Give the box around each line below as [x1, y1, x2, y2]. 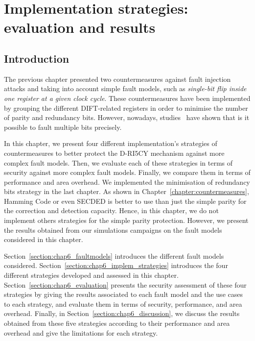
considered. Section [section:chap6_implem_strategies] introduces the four [4, 260, 228, 270]
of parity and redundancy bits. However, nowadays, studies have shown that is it [4, 112, 250, 122]
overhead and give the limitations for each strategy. [4, 327, 158, 338]
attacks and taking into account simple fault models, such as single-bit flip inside [4, 83, 247, 94]
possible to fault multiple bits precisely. [4, 122, 122, 132]
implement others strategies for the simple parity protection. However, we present [4, 215, 249, 225]
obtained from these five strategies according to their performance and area [4, 318, 230, 328]
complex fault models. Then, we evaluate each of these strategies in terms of [4, 157, 233, 168]
